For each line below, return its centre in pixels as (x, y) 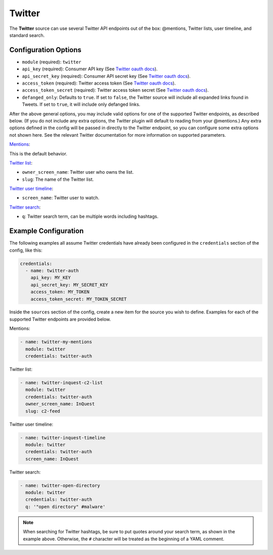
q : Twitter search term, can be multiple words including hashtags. (90, 216)
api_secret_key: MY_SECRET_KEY (69, 285)
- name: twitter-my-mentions (56, 342)
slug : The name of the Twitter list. (58, 179)
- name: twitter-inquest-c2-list (61, 383)
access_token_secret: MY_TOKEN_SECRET (79, 299)
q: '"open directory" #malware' (65, 507)
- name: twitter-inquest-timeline (63, 438)
